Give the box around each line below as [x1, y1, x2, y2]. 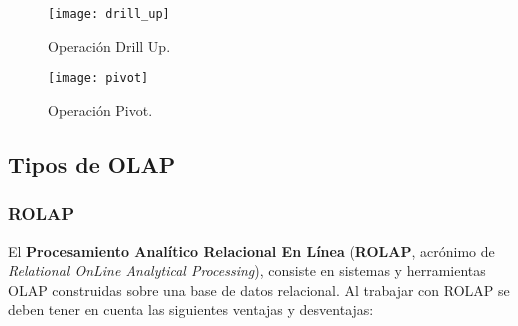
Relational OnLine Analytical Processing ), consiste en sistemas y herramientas [8, 260, 486, 281]
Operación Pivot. [48, 99, 153, 120]
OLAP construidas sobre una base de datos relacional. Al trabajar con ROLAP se [8, 279, 510, 300]
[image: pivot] [48, 71, 149, 86]
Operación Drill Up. [48, 35, 171, 56]
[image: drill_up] [48, 7, 170, 21]
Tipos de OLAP [8, 148, 176, 179]
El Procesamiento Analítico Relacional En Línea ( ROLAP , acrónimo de [8, 240, 495, 261]
